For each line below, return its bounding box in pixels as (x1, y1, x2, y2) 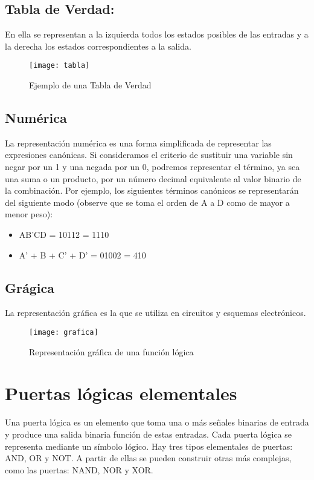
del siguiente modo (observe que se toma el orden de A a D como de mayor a (5, 196, 290, 208)
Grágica (5, 278, 54, 297)
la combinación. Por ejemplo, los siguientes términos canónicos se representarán (5, 184, 299, 197)
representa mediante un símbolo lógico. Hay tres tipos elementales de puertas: (5, 439, 293, 452)
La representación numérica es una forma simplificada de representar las (5, 136, 272, 149)
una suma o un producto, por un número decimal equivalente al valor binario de (5, 172, 301, 185)
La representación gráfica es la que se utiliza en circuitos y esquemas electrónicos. (5, 306, 306, 319)
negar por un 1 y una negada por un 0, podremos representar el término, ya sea (5, 160, 300, 173)
